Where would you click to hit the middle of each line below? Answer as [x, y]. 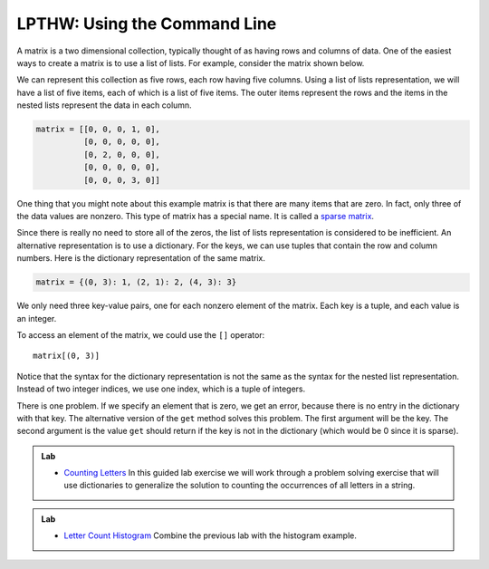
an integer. [37, 318]
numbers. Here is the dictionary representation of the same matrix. [141, 258]
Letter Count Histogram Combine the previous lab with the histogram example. [210, 535]
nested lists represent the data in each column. [104, 105]
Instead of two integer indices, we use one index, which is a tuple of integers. [161, 389]
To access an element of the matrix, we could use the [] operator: [141, 334]
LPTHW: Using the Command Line [147, 24]
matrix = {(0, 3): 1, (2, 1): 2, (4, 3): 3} [136, 282]
